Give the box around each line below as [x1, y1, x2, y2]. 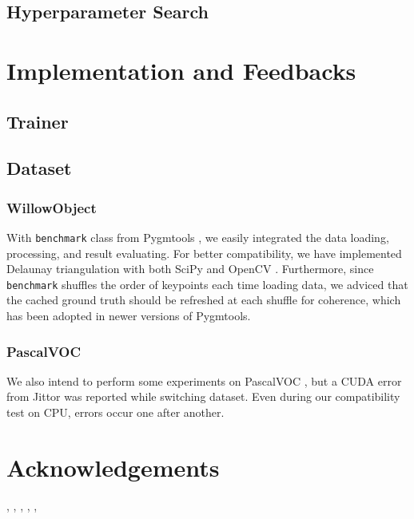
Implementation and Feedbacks [6, 53, 356, 86]
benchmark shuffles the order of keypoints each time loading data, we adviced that [6, 275, 408, 292]
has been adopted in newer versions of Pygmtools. [6, 307, 251, 324]
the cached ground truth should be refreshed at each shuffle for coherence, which [6, 291, 401, 308]
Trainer [6, 109, 69, 133]
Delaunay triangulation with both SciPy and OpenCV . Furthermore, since [6, 260, 374, 277]
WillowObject [6, 197, 97, 217]
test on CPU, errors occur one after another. [6, 404, 225, 421]
